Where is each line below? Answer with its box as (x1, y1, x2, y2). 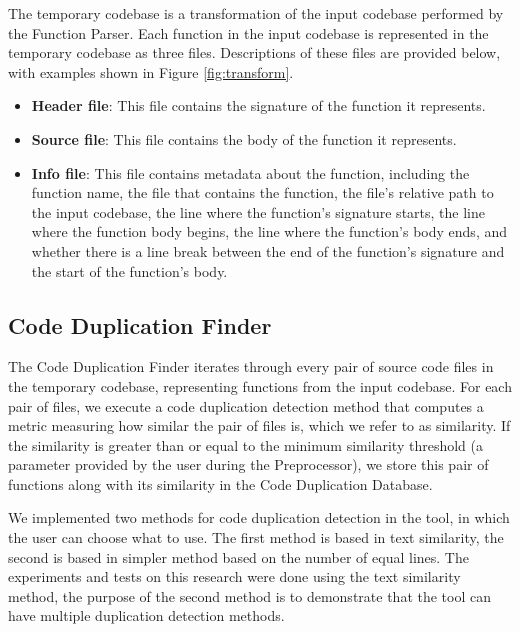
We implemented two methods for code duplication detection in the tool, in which (8, 507, 510, 528)
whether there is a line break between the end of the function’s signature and (31, 240, 505, 261)
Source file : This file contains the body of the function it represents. (31, 128, 457, 149)
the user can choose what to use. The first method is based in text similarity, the (8, 527, 504, 548)
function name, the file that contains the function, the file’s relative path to (31, 182, 494, 203)
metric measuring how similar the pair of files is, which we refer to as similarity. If (8, 415, 511, 436)
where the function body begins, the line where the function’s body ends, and (31, 221, 507, 242)
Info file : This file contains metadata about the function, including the (31, 162, 470, 183)
